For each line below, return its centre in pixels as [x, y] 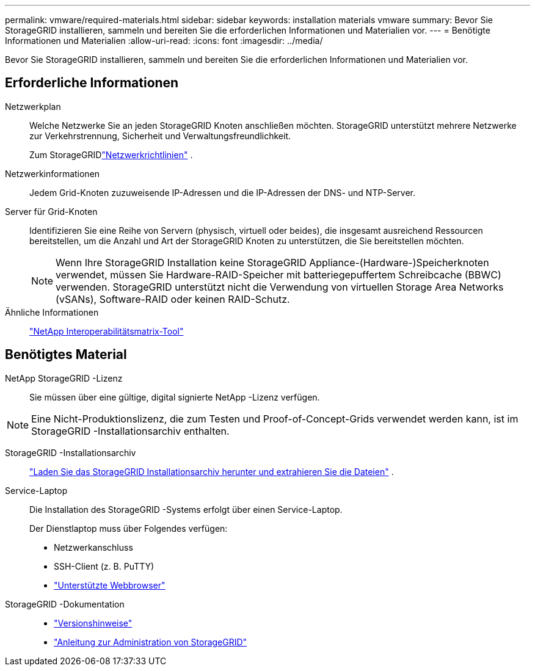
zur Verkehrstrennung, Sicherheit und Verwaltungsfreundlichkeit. [160, 136]
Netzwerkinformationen [53, 173]
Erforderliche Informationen [92, 83]
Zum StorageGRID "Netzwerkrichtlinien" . [111, 154]
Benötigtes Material [66, 355]
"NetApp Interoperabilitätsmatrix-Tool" [107, 331]
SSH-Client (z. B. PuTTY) [104, 566]
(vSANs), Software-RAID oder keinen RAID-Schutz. [173, 299]
